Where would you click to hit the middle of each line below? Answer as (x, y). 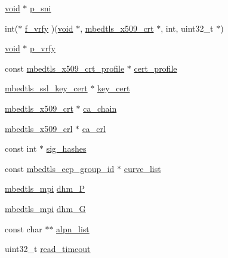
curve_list (142, 168)
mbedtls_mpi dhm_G (45, 208)
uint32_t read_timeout (48, 249)
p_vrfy (43, 48)
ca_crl (94, 128)
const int (21, 148)
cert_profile (155, 68)
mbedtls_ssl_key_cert (46, 88)
